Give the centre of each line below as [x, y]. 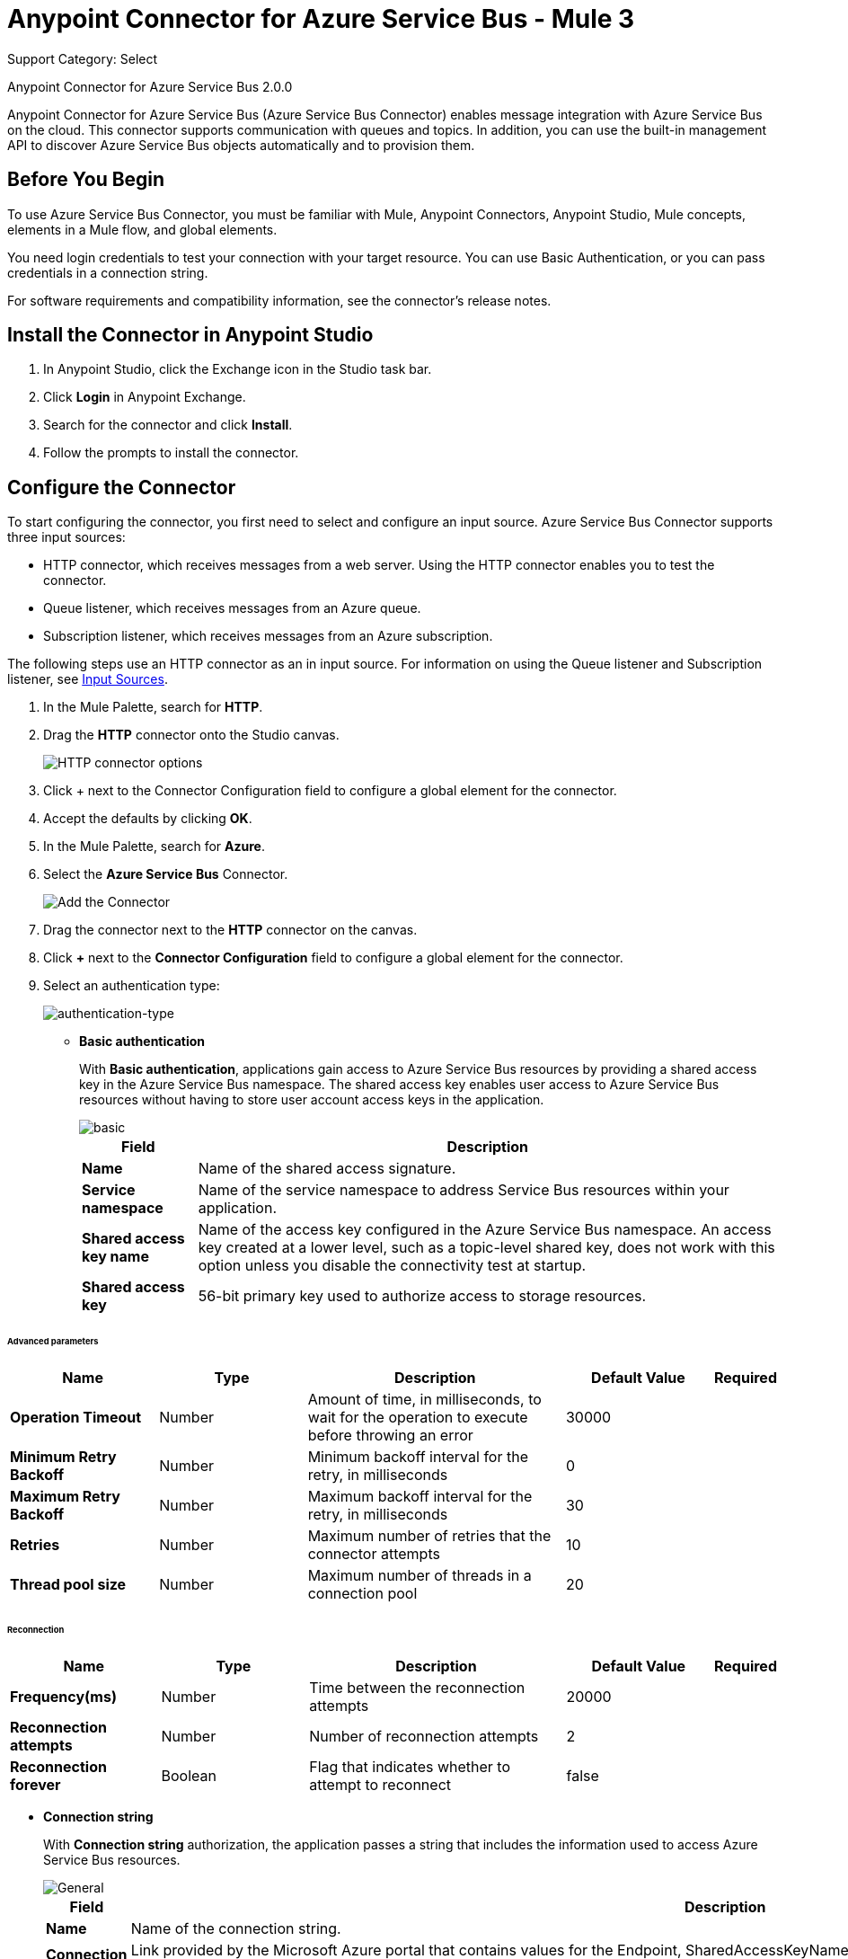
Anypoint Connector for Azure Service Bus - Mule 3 [321, 19]
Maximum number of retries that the [429, 1535]
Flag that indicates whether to [410, 1766]
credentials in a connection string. [108, 272]
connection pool [362, 1593]
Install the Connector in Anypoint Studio [190, 335]
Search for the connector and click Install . [168, 425]
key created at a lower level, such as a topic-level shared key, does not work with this [486, 1248]
